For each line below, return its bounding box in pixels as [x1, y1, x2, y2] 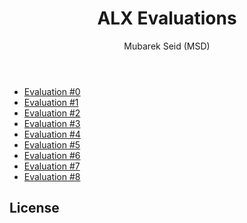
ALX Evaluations [97, 7, 237, 30]
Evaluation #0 [23, 85, 81, 97]
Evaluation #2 [23, 107, 81, 119]
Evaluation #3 [23, 117, 81, 129]
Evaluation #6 [23, 149, 81, 161]
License [9, 200, 60, 217]
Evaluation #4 [23, 128, 81, 140]
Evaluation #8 [23, 170, 81, 182]
